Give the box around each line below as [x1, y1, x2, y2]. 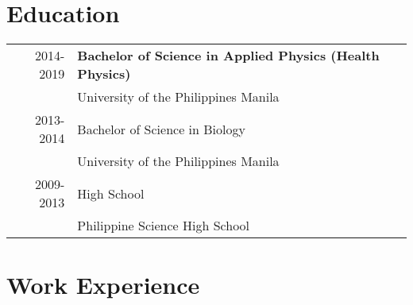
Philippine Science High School [77, 216, 250, 235]
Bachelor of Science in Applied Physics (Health [77, 46, 380, 65]
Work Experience [6, 268, 200, 301]
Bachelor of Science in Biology [77, 119, 245, 138]
